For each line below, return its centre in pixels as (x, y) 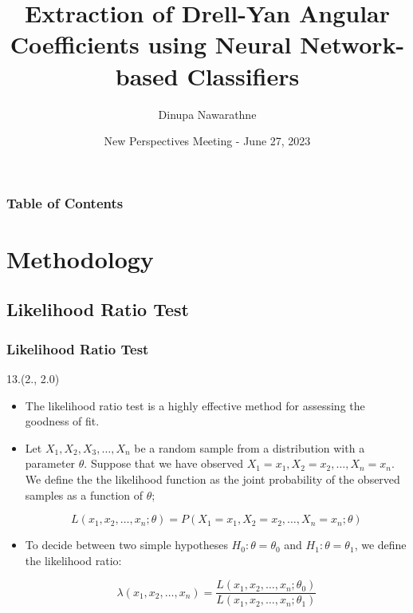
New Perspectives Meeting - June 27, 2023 (207, 141)
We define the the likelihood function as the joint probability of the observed (212, 479)
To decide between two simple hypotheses (126, 545)
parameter (50, 463)
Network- (352, 44)
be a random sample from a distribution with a (250, 447)
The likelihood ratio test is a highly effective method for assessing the (195, 405)
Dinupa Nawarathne (207, 114)
